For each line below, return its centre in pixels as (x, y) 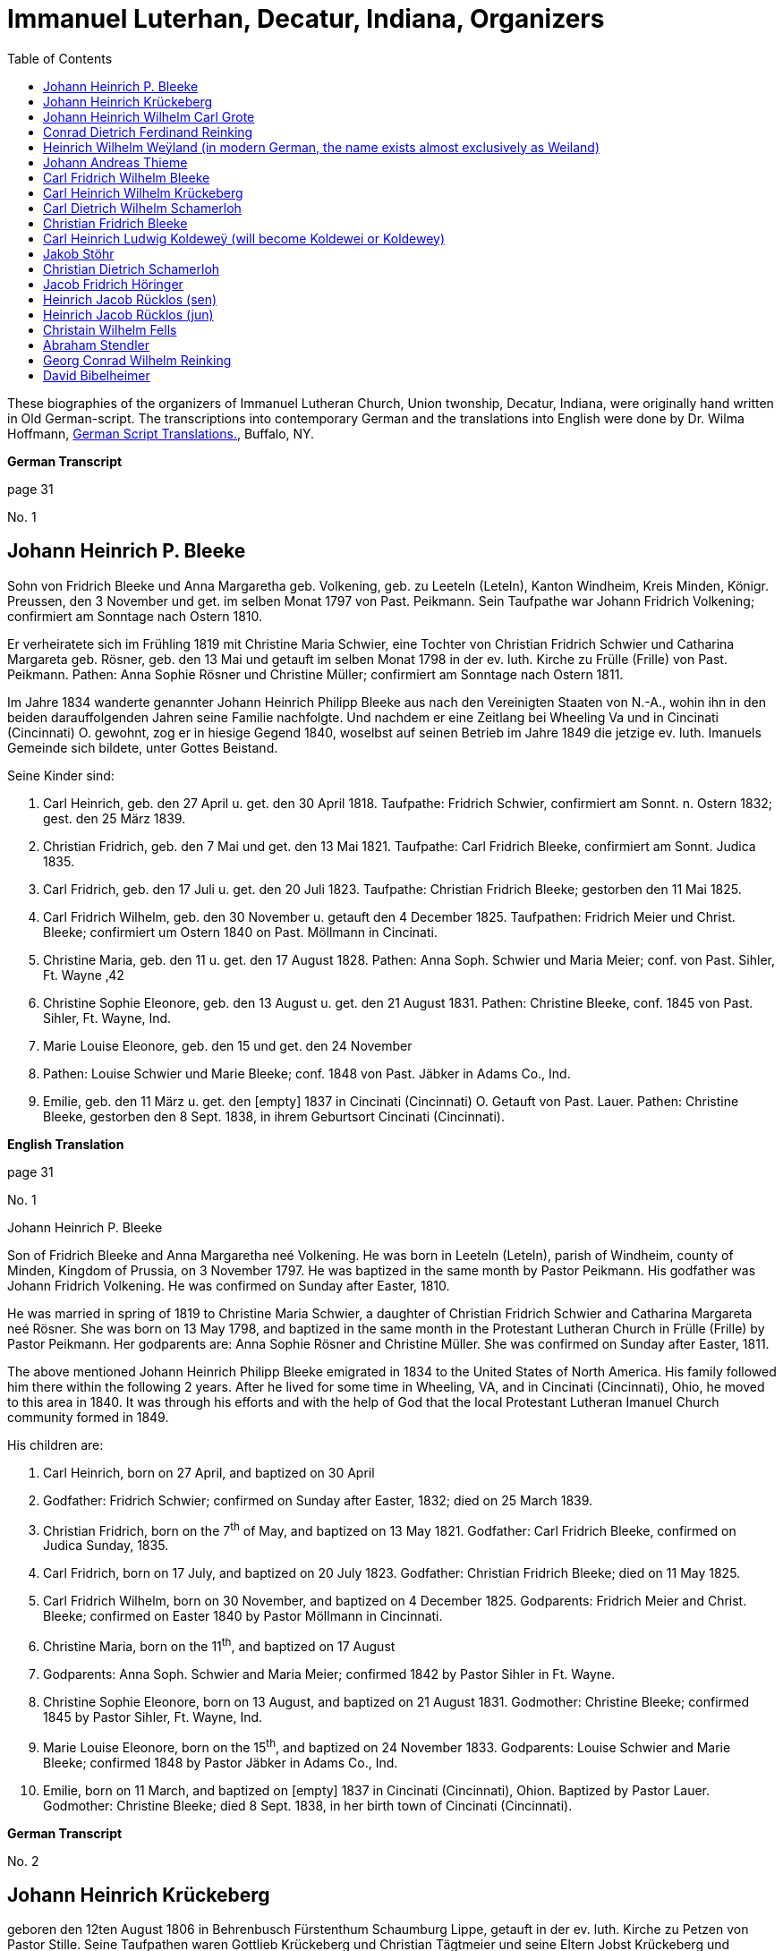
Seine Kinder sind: (61, 775)
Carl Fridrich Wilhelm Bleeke (127, 177)
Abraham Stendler (96, 345)
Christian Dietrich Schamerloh (132, 268)
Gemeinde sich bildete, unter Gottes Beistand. (143, 747)
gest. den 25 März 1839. (115, 818)
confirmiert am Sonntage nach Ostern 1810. (135, 616)
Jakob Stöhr (79, 253)
